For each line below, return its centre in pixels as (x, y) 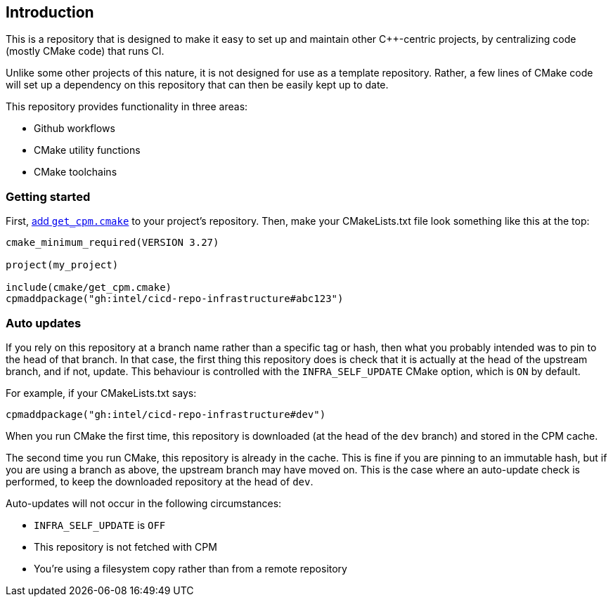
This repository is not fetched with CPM (125, 547)
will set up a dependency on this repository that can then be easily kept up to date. (197, 85)
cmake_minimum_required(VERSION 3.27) (112, 243)
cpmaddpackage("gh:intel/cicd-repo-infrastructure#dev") (166, 414)
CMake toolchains (76, 172)
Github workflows (75, 129)
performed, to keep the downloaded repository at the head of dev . (160, 481)
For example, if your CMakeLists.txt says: (101, 393)
